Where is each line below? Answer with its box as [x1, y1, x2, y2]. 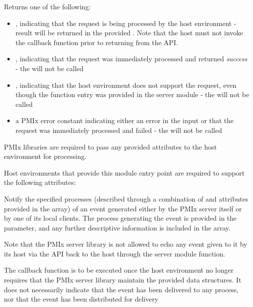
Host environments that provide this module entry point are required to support [4, 167, 245, 178]
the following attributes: [4, 177, 76, 187]
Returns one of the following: [4, 1, 91, 11]
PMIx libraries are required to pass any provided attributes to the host [4, 141, 217, 152]
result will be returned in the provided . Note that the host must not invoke [15, 27, 243, 38]
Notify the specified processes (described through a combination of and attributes [4, 193, 249, 204]
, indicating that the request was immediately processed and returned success [15, 53, 247, 64]
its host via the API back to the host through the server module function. [4, 248, 226, 258]
